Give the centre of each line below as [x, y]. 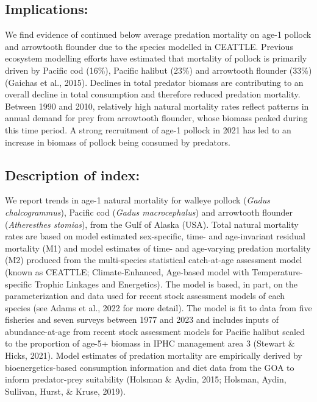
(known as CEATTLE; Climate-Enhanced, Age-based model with [127, 271]
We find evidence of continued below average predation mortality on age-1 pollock [158, 34]
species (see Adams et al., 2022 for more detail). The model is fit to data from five [158, 307]
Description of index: [73, 175]
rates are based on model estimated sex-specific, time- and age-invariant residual [155, 236]
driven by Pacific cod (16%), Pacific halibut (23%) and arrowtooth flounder [146, 70]
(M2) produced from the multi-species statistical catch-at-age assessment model [154, 260]
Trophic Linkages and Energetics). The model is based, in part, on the [166, 284]
